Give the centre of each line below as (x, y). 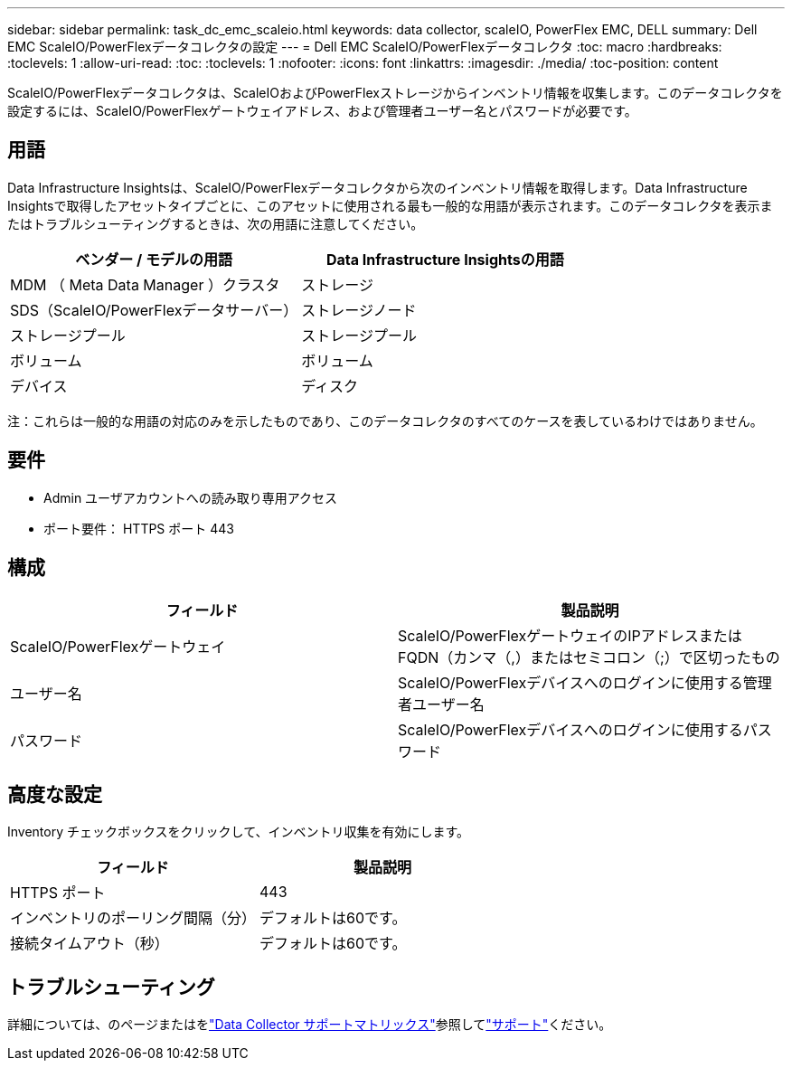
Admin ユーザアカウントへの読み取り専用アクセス (191, 497)
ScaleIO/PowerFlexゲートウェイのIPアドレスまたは (570, 635)
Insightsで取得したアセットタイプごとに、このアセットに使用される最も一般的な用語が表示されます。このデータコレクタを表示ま (390, 205)
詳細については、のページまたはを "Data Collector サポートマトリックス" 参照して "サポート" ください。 (310, 1025)
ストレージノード (359, 310)
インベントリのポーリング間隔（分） (133, 918)
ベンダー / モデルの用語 (154, 259)
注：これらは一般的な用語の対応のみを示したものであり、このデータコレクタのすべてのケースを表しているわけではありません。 (385, 421)
